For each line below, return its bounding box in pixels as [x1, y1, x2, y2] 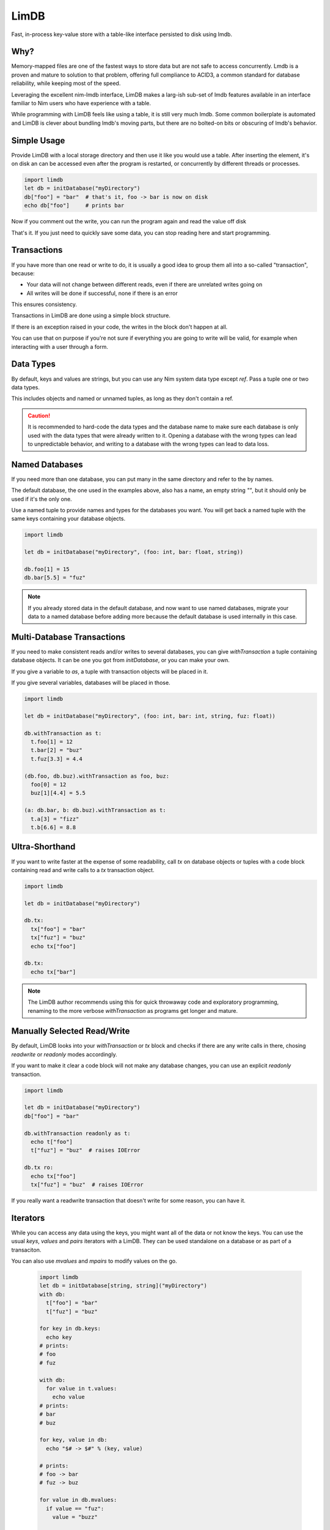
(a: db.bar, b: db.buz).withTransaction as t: [24, 807, 166, 814]
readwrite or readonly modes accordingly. [11, 1050, 117, 1058]
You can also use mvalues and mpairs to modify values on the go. [11, 1257, 177, 1264]
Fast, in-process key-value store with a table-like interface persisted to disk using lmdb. [11, 31, 232, 38]
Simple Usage [11, 135, 65, 146]
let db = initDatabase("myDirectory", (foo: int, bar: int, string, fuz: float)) [24, 712, 276, 719]
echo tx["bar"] [31, 968, 76, 976]
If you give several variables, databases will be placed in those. [11, 679, 170, 687]
